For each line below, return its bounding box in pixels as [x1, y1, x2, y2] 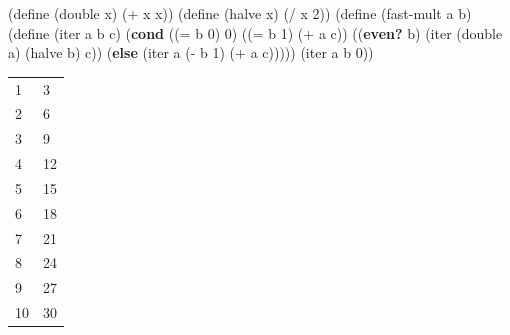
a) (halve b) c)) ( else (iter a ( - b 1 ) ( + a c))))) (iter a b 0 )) [8, 42, 374, 63]
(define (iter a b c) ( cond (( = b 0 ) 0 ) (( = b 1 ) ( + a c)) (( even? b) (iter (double [8, 22, 503, 43]
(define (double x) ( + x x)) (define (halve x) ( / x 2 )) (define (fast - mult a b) [8, 3, 472, 23]
